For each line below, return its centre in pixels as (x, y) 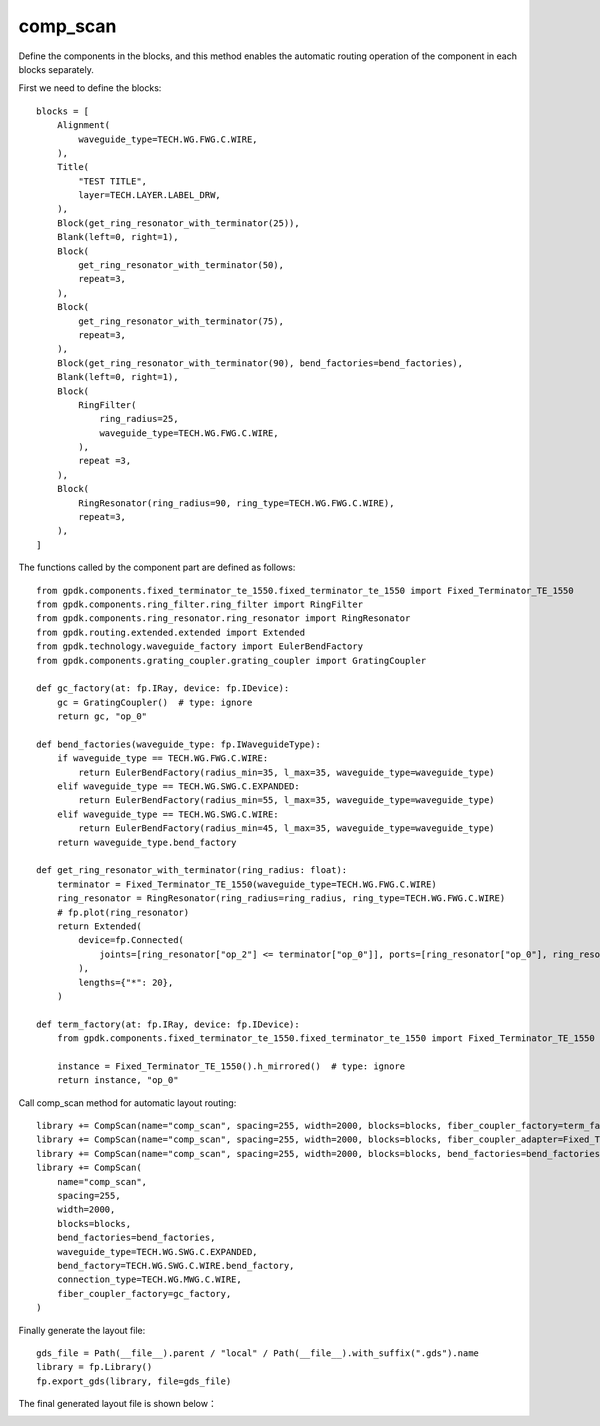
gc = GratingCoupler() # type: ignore (154, 702)
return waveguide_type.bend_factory (146, 842)
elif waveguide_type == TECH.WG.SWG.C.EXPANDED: (178, 786)
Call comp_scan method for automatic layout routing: (127, 1102)
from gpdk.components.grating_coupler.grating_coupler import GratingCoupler (231, 660)
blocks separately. (56, 69)
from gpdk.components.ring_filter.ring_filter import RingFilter (200, 604)
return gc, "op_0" (102, 716)
